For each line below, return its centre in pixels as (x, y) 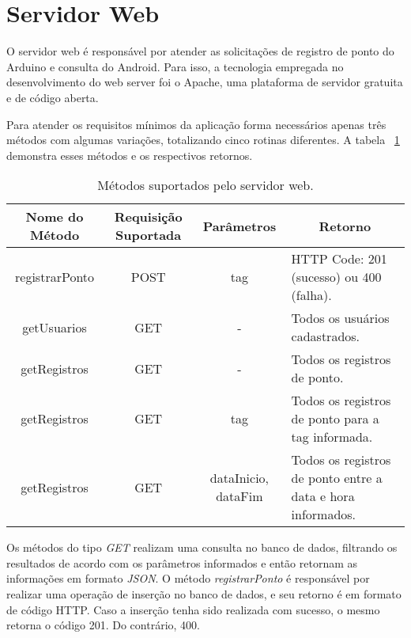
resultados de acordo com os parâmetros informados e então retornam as (182, 562)
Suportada (149, 235)
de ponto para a (335, 419)
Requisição (148, 217)
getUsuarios (55, 327)
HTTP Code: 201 (339, 259)
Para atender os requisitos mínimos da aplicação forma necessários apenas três (196, 124)
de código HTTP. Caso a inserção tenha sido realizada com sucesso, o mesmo (193, 609)
